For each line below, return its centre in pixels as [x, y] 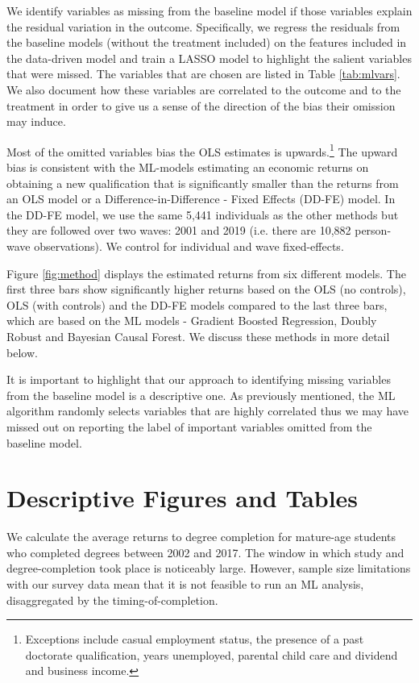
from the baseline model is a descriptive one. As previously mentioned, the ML [201, 395]
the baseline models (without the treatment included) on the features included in [207, 42]
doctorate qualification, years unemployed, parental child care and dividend [212, 654]
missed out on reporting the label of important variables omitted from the [189, 426]
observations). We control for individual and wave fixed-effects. [189, 246]
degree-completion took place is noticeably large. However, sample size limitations [209, 568]
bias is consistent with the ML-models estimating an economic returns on [188, 167]
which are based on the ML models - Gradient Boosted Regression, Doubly [192, 321]
